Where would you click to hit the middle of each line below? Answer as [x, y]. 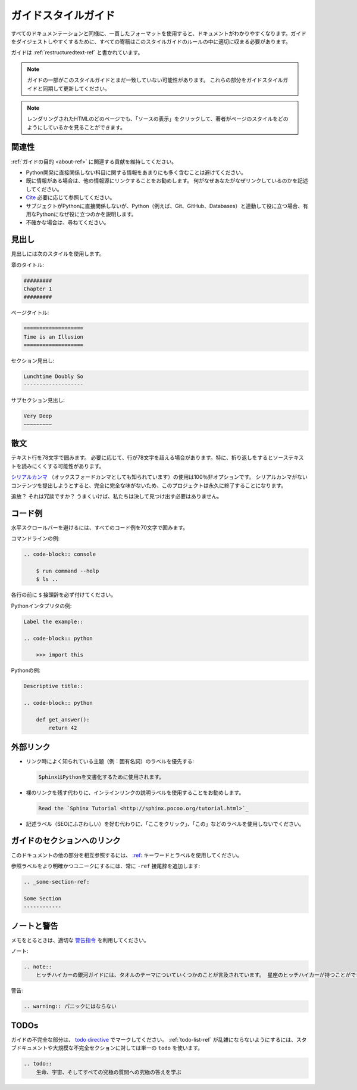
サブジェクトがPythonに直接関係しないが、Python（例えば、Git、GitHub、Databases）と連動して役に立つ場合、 [165, 206]
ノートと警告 [35, 926]
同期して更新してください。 [76, 88]
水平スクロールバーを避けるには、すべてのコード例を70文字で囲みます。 [100, 527]
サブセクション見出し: [38, 400]
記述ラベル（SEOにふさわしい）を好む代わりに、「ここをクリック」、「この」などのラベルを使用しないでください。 [165, 823]
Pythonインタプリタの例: [41, 606]
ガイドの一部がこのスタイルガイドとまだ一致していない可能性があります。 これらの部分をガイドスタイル [155, 80]
